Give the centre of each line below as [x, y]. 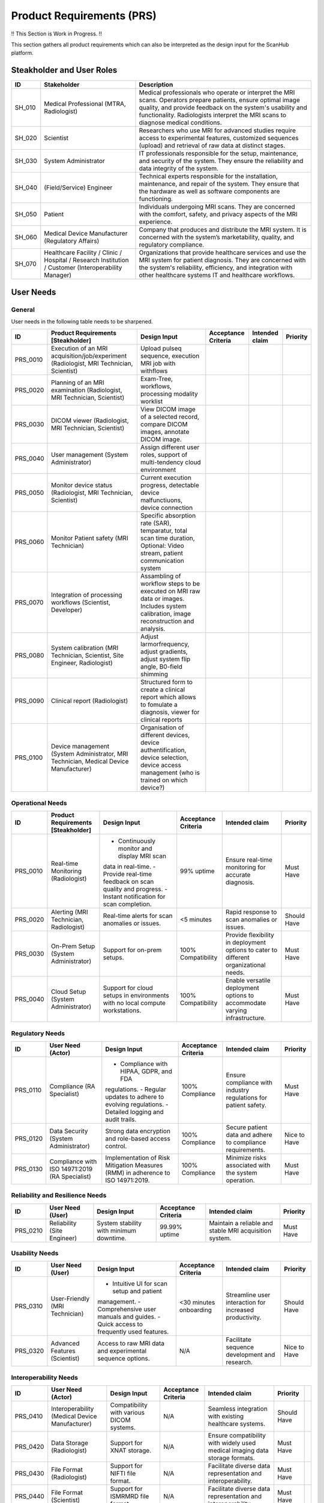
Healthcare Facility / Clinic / [83, 253]
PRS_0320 [29, 1351]
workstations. [122, 1011]
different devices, [165, 735]
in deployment [246, 943]
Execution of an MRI [79, 349]
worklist [151, 402]
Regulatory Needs [38, 1033]
